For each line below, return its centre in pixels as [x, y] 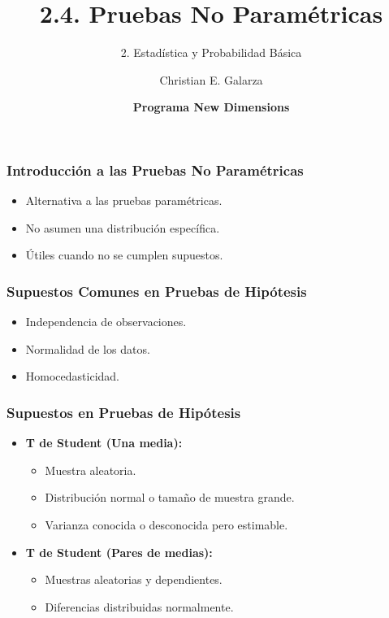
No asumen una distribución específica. [123, 227]
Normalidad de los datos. [88, 348]
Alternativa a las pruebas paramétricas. [124, 200]
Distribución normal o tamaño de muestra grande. [170, 497]
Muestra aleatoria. [91, 470]
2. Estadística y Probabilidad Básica [211, 52]
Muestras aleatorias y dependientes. [134, 579]
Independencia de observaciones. [106, 322]
